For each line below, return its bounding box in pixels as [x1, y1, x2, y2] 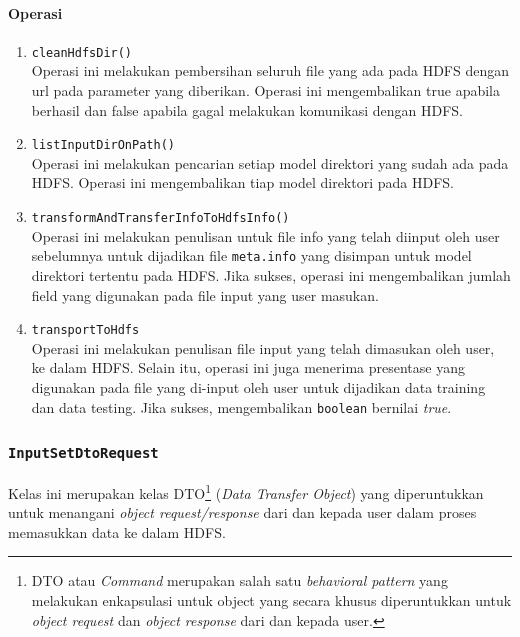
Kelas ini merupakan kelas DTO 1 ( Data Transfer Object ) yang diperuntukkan [8, 480, 484, 503]
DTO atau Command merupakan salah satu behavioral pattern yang [31, 570, 448, 591]
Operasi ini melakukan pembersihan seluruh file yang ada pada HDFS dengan [31, 60, 509, 81]
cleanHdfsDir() [31, 45, 133, 60]
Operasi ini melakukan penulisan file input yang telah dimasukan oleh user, [31, 337, 495, 358]
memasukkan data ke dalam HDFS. [8, 521, 226, 542]
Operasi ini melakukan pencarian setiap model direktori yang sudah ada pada [31, 152, 509, 173]
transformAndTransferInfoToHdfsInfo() [31, 211, 290, 226]
